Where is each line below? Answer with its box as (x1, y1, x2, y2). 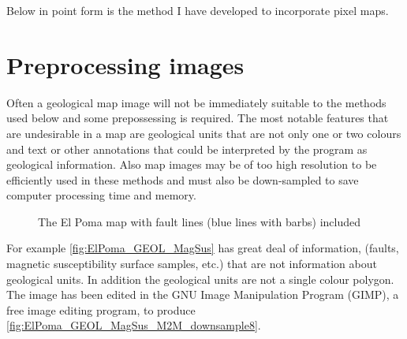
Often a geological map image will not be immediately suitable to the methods (6, 94, 386, 110)
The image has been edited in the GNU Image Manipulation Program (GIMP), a (6, 286, 399, 303)
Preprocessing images (6, 48, 245, 80)
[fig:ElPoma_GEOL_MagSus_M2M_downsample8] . (6, 317, 261, 333)
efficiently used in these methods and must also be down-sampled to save (6, 171, 359, 188)
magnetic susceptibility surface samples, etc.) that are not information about (6, 255, 377, 272)
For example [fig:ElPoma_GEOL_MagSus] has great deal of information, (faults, (6, 240, 399, 256)
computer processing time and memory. (6, 187, 196, 203)
